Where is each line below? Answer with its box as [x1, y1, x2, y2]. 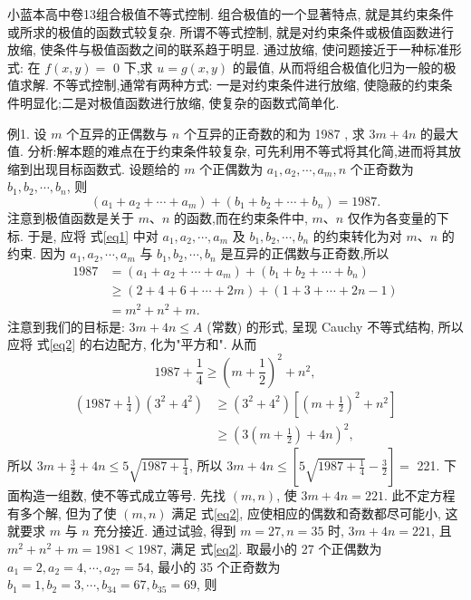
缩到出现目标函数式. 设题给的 [7, 159, 180, 178]
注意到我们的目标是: [7, 316, 125, 335]
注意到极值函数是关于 [7, 208, 134, 227]
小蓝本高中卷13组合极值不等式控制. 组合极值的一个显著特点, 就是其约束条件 [7, 5, 455, 23]
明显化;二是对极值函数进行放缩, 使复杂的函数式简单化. [19, 92, 340, 111]
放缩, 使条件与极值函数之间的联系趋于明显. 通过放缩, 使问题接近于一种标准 [7, 40, 449, 59]
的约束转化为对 [312, 226, 402, 245]
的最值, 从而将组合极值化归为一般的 [232, 57, 444, 76]
